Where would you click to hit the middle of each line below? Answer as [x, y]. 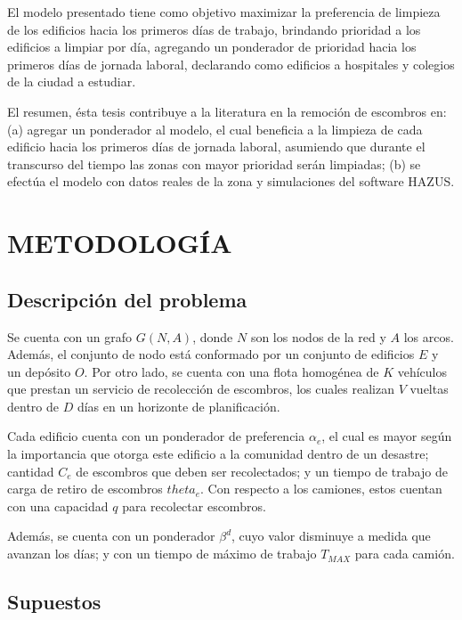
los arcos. [429, 336]
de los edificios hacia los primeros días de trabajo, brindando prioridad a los [214, 29]
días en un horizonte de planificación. [178, 406]
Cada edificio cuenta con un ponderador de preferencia [156, 436]
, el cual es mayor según [387, 436]
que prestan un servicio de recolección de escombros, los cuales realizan [201, 389]
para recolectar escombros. [194, 506]
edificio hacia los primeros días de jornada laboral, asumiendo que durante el [216, 147]
